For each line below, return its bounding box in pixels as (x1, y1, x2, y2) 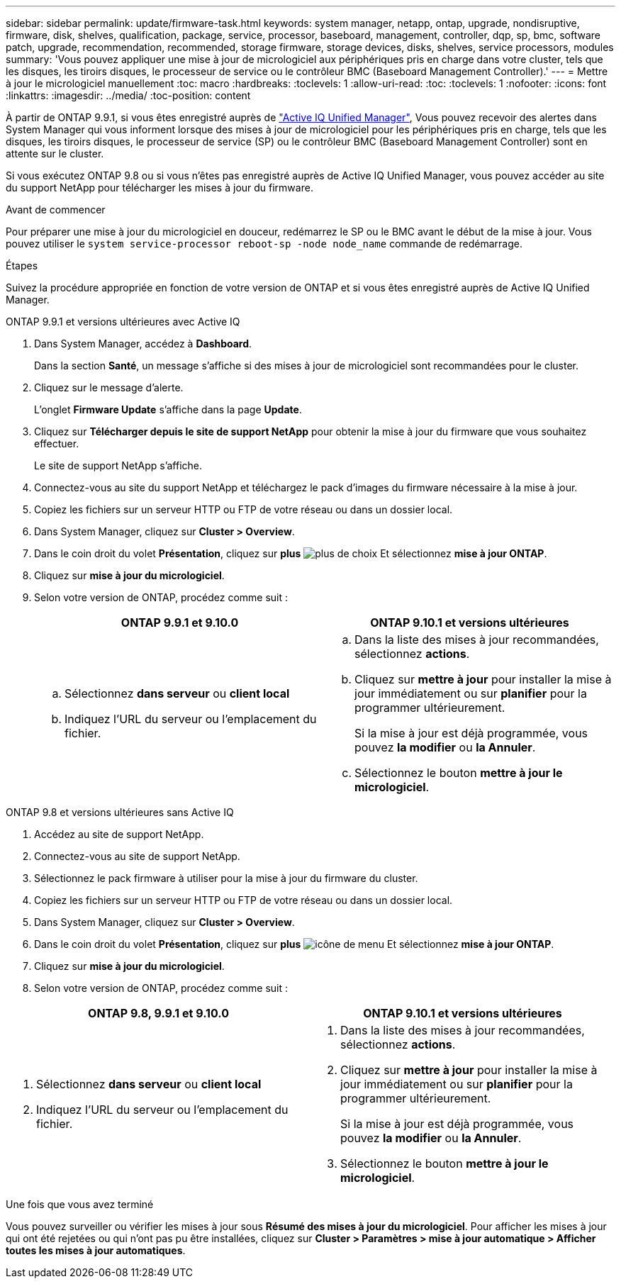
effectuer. (34, 437, 79, 450)
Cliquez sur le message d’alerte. (34, 381, 184, 393)
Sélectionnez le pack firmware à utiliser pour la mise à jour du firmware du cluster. (34, 872, 418, 884)
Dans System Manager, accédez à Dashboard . (34, 337, 252, 350)
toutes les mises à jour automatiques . (6, 1244, 186, 1256)
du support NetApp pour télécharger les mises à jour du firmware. (6, 182, 313, 194)
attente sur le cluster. (6, 147, 104, 160)
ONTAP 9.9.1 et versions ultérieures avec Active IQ (6, 316, 240, 328)
